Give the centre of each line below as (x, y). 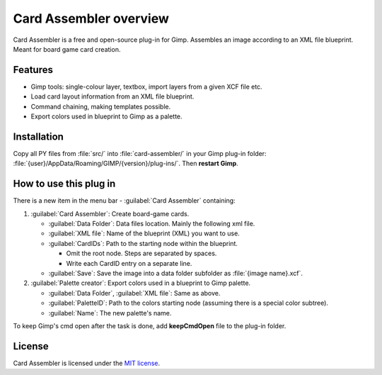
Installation (38, 136)
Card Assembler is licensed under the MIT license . (87, 363)
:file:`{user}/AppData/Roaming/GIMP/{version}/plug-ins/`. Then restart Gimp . (126, 164)
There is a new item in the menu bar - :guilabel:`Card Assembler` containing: (125, 201)
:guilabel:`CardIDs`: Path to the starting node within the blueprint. (143, 243)
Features (33, 70)
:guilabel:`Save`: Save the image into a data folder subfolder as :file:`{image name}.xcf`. (176, 273)
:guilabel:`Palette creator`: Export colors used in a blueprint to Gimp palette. (141, 283)
